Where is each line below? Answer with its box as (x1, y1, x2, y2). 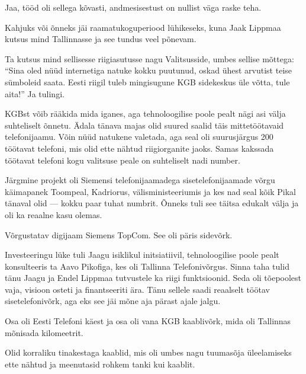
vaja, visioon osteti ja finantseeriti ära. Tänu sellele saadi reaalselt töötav (5, 283, 270, 295)
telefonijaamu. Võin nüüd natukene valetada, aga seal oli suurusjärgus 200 (5, 130, 273, 143)
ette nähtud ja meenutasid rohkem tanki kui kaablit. (5, 357, 195, 370)
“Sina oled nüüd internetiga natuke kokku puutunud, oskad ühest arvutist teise (5, 64, 292, 76)
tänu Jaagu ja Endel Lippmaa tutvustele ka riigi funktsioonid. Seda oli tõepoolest (5, 271, 302, 284)
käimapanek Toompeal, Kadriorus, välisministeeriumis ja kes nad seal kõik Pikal (5, 185, 296, 197)
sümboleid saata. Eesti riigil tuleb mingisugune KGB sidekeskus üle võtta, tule (5, 75, 290, 88)
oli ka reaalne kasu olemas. (5, 208, 102, 220)
